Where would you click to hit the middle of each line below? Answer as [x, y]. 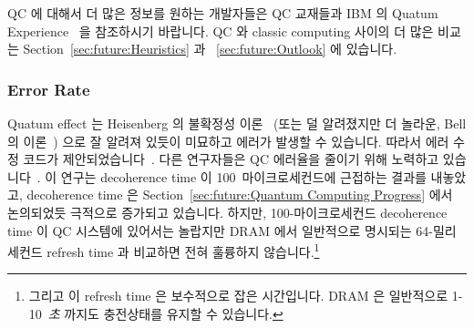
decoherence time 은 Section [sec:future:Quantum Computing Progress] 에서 [240, 195]
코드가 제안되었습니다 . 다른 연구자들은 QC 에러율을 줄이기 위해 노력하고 [231, 159]
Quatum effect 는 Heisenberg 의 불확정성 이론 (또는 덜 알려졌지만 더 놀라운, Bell [237, 123]
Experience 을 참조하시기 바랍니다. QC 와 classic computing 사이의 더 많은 [221, 31]
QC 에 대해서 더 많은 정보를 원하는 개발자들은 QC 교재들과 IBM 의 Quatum [223, 13]
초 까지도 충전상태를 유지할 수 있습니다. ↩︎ [165, 313]
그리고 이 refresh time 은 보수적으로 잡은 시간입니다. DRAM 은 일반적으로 [238, 296]
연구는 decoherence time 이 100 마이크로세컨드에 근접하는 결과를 [243, 176]
